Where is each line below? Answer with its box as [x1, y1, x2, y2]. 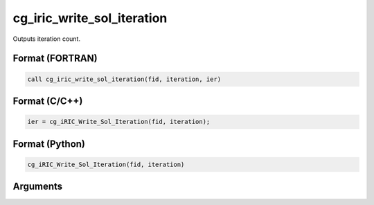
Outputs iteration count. [12, 35, 81, 43]
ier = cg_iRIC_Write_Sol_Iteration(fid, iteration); [27, 118, 211, 126]
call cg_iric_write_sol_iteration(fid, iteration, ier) [27, 75, 222, 83]
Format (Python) [12, 138, 86, 150]
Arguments [12, 181, 63, 193]
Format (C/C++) [12, 95, 83, 107]
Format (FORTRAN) [12, 53, 98, 64]
